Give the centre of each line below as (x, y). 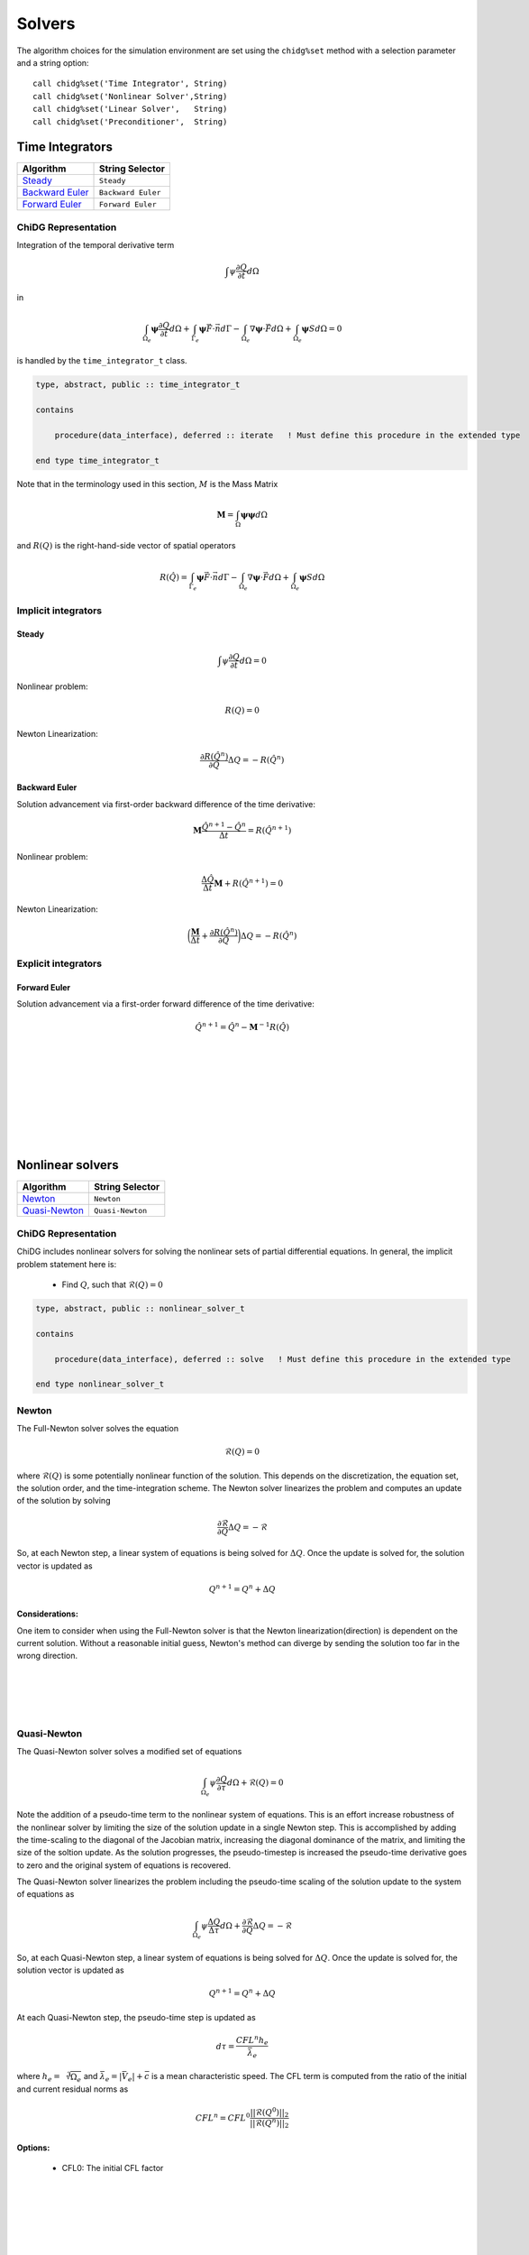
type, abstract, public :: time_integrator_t (138, 385)
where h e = (38, 2077)
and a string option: (53, 62)
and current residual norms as (73, 2089)
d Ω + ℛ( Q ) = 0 (255, 1783)
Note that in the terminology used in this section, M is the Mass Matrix (147, 483)
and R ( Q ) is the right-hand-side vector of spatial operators (126, 546)
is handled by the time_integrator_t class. (102, 361)
